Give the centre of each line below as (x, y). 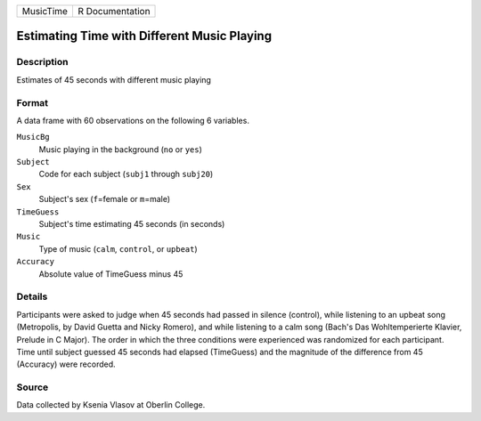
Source (33, 387)
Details (32, 296)
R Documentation (114, 11)
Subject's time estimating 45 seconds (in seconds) (132, 224)
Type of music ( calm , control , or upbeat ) (118, 248)
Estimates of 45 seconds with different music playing (114, 79)
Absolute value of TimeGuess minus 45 (111, 274)
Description (42, 62)
